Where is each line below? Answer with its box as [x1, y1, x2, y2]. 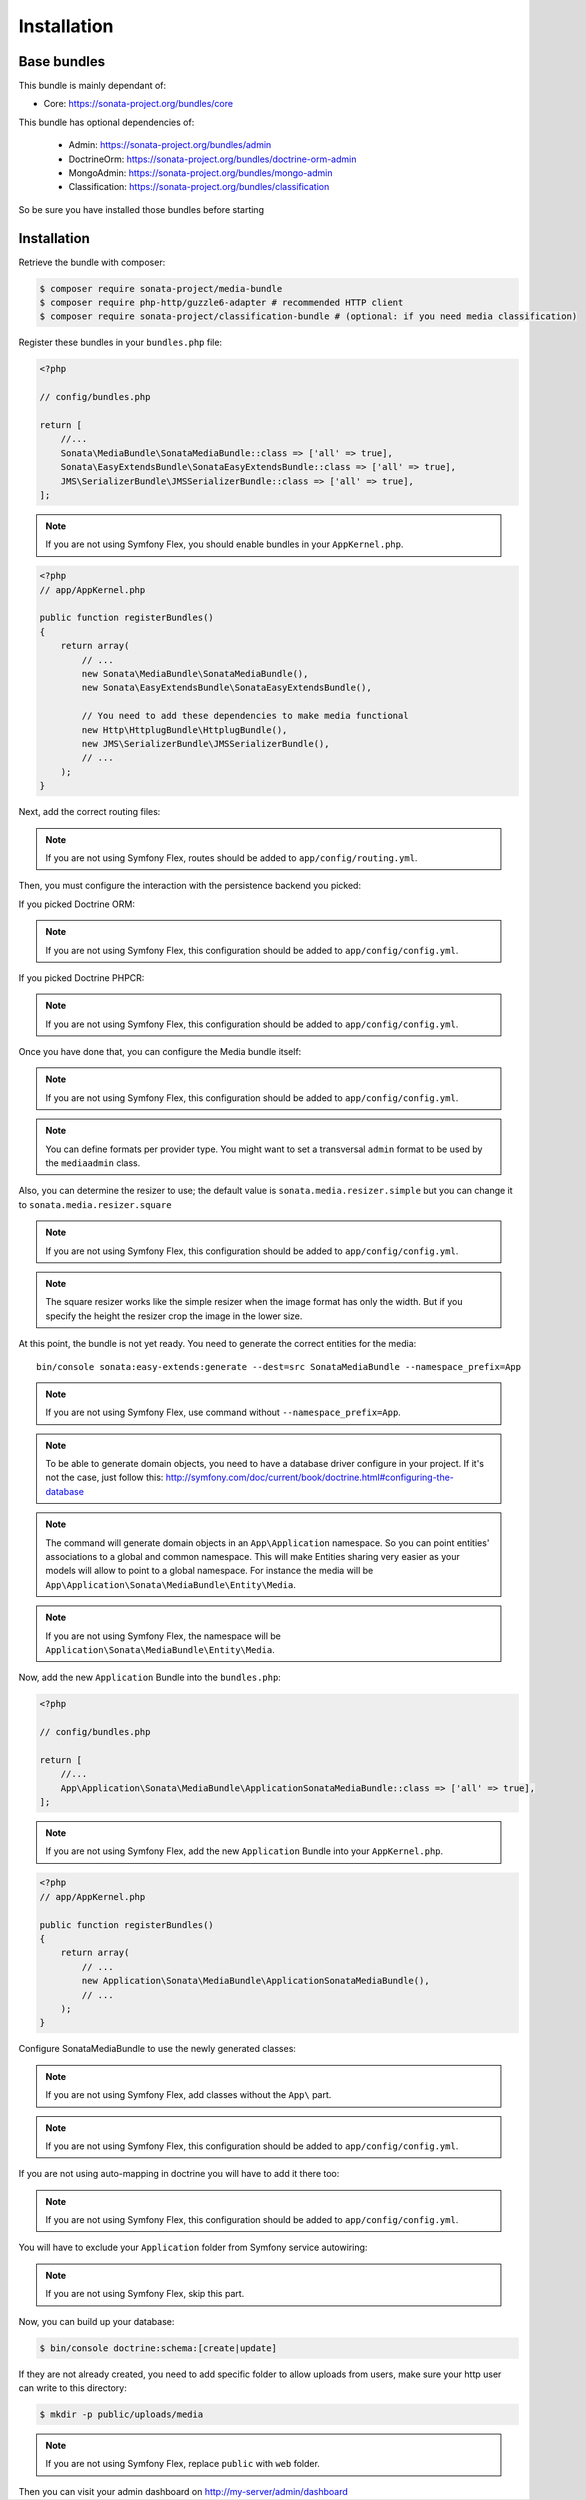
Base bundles [18, 53, 105, 70]
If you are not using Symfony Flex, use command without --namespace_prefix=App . [45, 1406, 402, 1419]
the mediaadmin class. [45, 1157, 141, 1169]
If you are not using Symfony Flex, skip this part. [45, 2288, 245, 2300]
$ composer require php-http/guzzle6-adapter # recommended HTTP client [39, 297, 404, 309]
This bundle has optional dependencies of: [18, 116, 195, 128]
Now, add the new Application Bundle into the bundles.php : [18, 1671, 282, 1684]
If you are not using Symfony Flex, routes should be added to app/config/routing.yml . [45, 851, 418, 864]
